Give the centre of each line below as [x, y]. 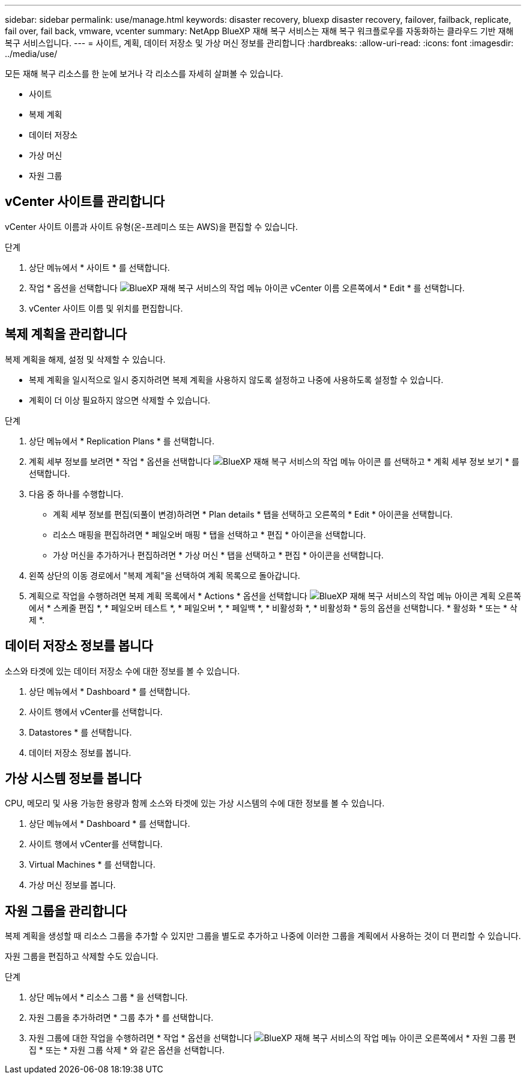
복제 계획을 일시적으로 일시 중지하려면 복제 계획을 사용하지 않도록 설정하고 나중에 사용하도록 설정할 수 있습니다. [236, 379]
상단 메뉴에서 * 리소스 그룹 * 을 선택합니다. [108, 997]
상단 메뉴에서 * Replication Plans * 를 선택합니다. [122, 441]
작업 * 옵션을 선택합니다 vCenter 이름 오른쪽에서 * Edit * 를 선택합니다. [247, 288]
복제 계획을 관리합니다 [66, 334]
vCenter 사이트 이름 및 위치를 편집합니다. [106, 308]
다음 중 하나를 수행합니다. [76, 494]
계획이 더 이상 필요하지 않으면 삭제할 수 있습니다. [120, 400]
